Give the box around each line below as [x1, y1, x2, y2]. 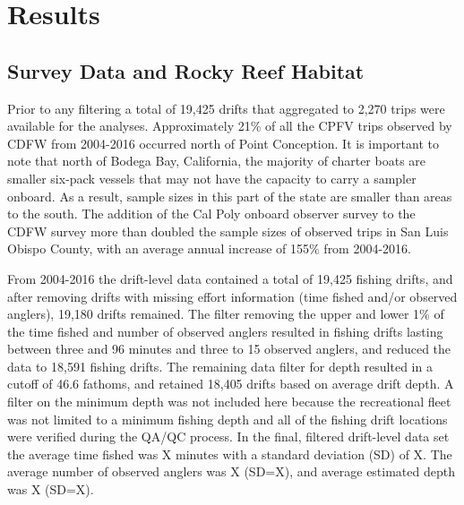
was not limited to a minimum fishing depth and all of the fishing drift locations [7, 409, 448, 428]
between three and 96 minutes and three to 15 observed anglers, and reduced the [7, 339, 451, 358]
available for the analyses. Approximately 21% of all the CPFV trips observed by [7, 116, 452, 135]
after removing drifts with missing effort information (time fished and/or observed [7, 287, 458, 305]
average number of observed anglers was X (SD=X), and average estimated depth [7, 462, 455, 481]
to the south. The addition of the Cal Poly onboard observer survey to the [7, 204, 416, 223]
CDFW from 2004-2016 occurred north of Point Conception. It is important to [7, 133, 439, 152]
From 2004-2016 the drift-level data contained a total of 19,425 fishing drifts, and [7, 269, 453, 287]
